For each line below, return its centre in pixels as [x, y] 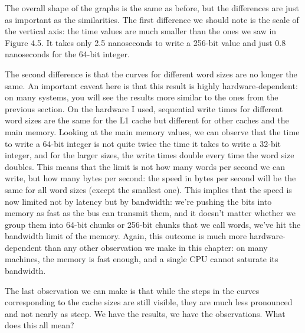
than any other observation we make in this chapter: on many [156, 247]
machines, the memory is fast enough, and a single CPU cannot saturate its [142, 259]
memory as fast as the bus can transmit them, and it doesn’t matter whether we [150, 213]
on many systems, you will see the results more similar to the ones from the [142, 97]
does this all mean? [40, 325]
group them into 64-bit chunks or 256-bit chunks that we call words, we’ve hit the [153, 224]
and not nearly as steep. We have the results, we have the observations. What [145, 313]
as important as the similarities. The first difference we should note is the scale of [152, 19]
